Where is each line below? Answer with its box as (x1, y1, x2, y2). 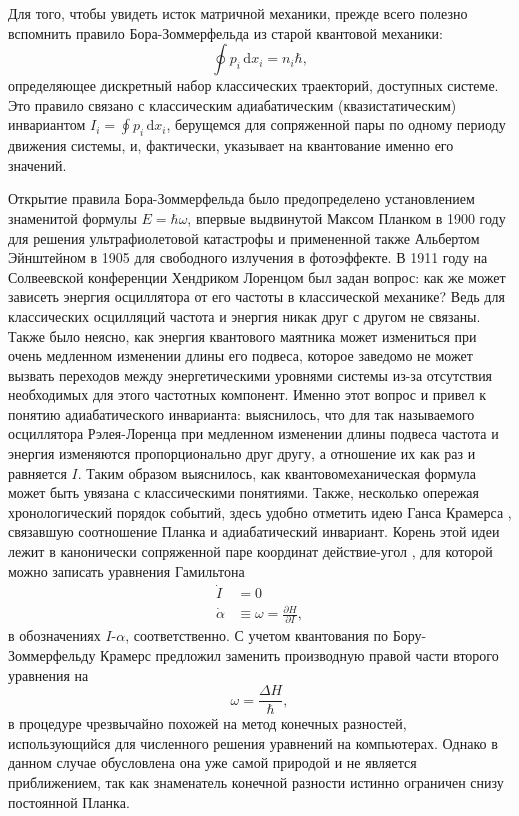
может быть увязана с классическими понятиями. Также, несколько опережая (8, 482, 479, 503)
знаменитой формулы (8, 207, 137, 228)
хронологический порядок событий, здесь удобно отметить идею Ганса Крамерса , (8, 501, 512, 522)
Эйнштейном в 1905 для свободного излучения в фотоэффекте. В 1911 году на (8, 247, 488, 268)
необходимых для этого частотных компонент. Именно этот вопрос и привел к (8, 384, 486, 405)
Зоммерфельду (8, 644, 96, 665)
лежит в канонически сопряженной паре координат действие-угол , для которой (8, 541, 493, 562)
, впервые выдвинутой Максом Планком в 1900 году (187, 207, 506, 228)
